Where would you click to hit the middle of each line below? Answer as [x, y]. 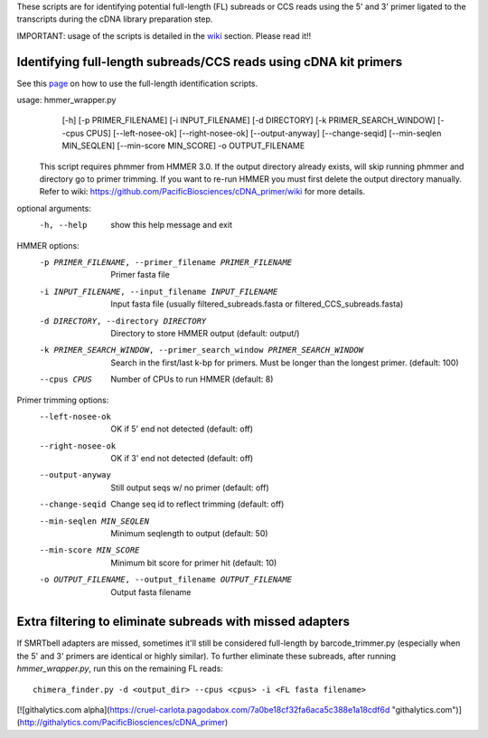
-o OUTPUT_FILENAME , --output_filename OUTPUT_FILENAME [166, 580]
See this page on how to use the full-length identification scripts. [137, 83]
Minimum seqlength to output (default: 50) [189, 534]
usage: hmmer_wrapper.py [66, 100]
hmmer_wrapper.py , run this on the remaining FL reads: [120, 668]
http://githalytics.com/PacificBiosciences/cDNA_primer [122, 723]
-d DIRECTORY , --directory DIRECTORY [123, 321]
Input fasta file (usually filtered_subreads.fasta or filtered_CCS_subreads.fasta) [257, 304]
